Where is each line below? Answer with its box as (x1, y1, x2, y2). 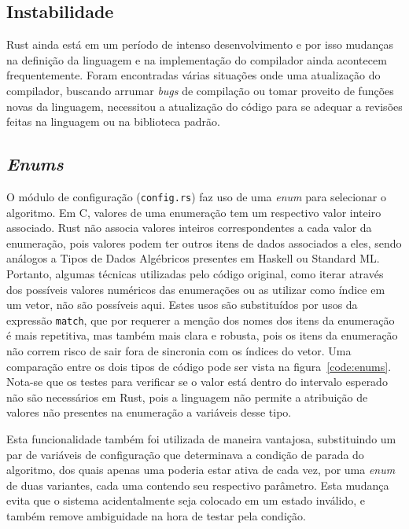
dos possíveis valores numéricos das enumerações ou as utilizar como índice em (6, 281, 385, 297)
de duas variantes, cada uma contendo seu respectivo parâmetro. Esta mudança (6, 476, 389, 493)
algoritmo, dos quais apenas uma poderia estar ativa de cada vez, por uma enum (6, 461, 396, 478)
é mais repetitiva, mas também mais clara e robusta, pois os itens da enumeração (6, 327, 398, 343)
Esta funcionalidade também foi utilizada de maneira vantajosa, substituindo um (6, 431, 396, 446)
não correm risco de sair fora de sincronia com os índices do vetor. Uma (6, 343, 352, 359)
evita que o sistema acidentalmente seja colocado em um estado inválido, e (6, 492, 366, 509)
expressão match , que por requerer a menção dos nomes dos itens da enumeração (6, 311, 395, 328)
